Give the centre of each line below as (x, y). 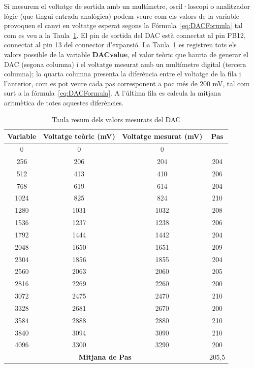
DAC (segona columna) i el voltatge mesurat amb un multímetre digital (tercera (125, 64)
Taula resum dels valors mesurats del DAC (116, 119)
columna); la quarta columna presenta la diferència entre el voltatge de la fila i (123, 74)
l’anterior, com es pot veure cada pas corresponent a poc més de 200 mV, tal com (127, 83)
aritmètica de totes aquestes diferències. (64, 102)
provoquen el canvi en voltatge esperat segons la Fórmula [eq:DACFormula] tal (123, 25)
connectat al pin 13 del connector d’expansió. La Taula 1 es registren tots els (120, 45)
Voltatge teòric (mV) (79, 136)
